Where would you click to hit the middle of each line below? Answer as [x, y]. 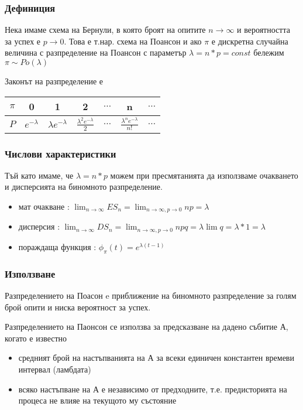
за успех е [23, 41]
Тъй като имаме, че [39, 175]
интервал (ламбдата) [55, 369]
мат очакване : [44, 206]
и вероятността [264, 30]
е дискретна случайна [250, 41]
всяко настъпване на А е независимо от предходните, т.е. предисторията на [153, 389]
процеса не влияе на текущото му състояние [97, 400]
